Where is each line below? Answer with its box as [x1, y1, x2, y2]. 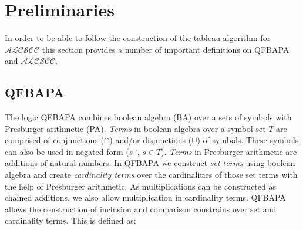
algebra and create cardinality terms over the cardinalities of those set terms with [5, 168, 298, 181]
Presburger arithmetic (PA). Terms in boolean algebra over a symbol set [5, 122, 266, 134]
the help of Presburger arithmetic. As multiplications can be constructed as [5, 180, 276, 192]
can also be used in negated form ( [5, 145, 129, 157]
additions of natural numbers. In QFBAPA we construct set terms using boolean [5, 157, 295, 169]
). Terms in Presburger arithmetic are [161, 145, 297, 157]
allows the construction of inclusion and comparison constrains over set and [5, 202, 277, 215]
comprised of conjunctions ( [5, 134, 104, 146]
